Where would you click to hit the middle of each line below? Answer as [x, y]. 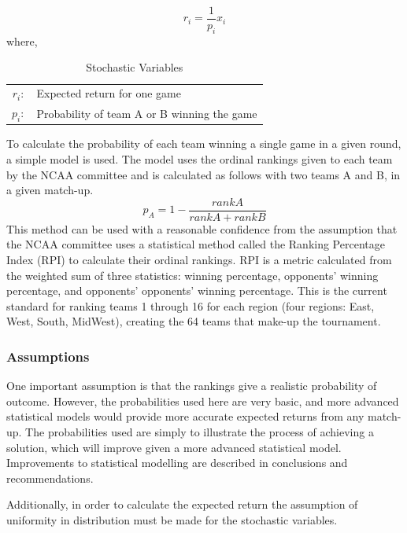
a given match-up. [50, 190]
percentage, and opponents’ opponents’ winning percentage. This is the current [197, 290]
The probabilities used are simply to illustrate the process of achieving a [200, 432]
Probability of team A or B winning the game [147, 113]
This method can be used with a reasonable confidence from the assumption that [202, 228]
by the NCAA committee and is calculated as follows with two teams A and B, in [203, 174]
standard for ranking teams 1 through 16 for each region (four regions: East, [191, 305]
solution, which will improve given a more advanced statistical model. [174, 447]
